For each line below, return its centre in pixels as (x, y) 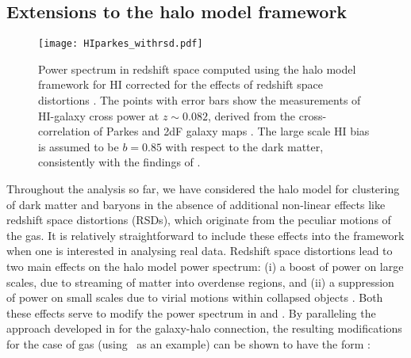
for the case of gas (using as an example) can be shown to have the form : (188, 343)
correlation (64, 131)
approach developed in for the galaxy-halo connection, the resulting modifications (204, 328)
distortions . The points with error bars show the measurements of (200, 100)
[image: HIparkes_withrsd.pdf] (121, 44)
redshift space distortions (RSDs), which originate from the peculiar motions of (199, 220)
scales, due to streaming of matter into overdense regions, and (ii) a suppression (200, 282)
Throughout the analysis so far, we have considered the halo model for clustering (203, 189)
